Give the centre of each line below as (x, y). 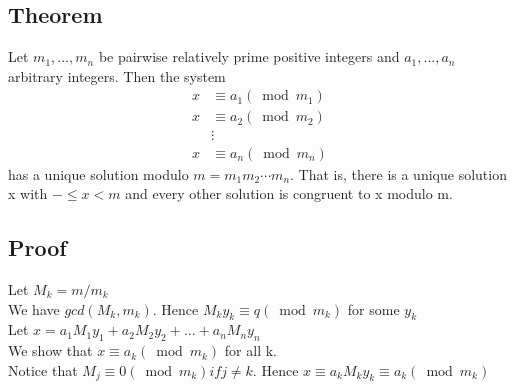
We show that (50, 350)
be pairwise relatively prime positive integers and (249, 56)
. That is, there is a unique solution (398, 173)
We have (34, 308)
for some (373, 308)
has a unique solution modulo (98, 173)
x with (28, 193)
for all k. (250, 350)
